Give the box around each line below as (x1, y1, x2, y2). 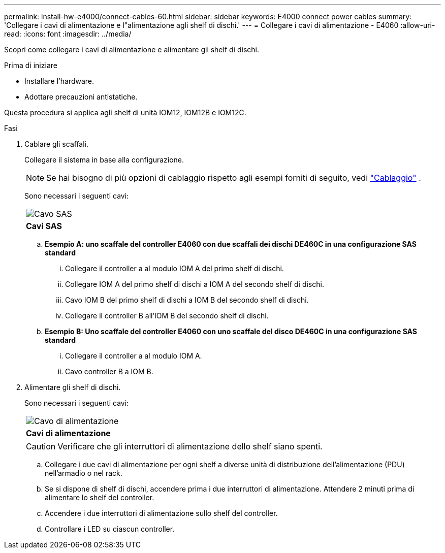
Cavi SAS (26, 221, 62, 231)
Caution (26, 441, 56, 451)
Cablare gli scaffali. (24, 140, 89, 148)
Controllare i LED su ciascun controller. (45, 525, 175, 533)
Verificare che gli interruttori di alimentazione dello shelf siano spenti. (57, 441, 323, 451)
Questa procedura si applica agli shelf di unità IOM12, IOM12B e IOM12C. (4, 108, 246, 117)
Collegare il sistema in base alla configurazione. (24, 155, 184, 164)
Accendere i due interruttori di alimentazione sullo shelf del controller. (45, 509, 278, 517)
